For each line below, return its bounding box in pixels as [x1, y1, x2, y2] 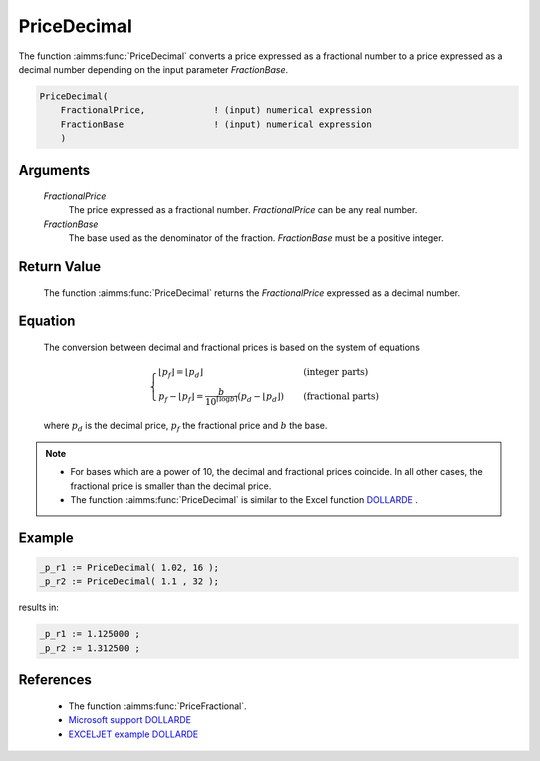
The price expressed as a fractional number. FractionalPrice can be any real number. [68, 204, 418, 216]
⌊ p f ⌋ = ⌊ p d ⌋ [158, 366, 204, 380]
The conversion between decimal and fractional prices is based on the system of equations [43, 341, 420, 354]
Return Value [18, 258, 102, 275]
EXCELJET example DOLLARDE [68, 728, 199, 740]
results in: [18, 601, 59, 614]
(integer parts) [303, 366, 369, 378]
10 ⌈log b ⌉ [205, 395, 239, 407]
